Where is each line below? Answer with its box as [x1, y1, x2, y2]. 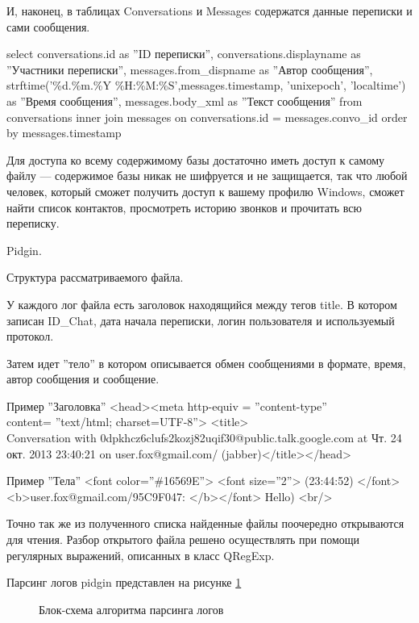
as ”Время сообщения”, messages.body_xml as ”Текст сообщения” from [6, 92, 363, 109]
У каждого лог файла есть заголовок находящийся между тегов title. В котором [6, 295, 397, 312]
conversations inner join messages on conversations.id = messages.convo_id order [6, 108, 408, 125]
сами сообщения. [6, 18, 90, 35]
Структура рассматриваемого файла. [6, 269, 184, 286]
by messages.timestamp [6, 124, 122, 141]
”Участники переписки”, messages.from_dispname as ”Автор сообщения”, [6, 61, 373, 77]
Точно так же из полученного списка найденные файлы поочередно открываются [6, 515, 404, 532]
